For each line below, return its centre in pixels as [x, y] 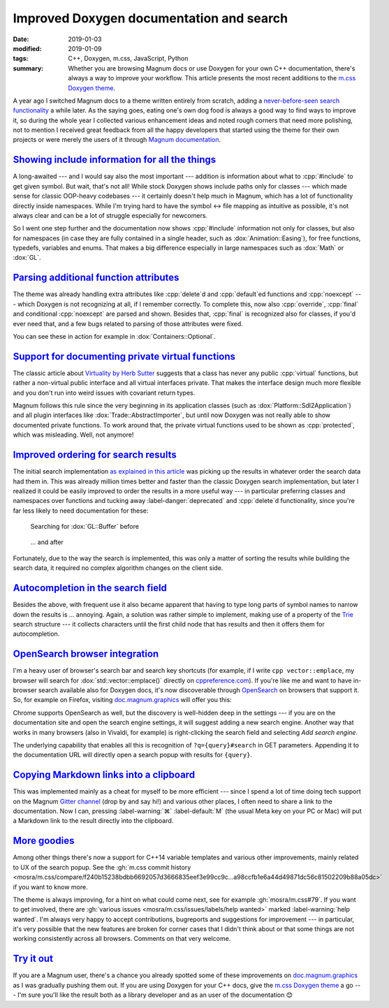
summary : [28, 68]
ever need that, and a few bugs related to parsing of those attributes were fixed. [128, 323]
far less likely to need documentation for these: [81, 511]
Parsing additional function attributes [96, 278]
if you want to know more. [50, 886]
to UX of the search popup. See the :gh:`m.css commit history [102, 867]
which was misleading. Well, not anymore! [73, 435]
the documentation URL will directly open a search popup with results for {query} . [133, 755]
